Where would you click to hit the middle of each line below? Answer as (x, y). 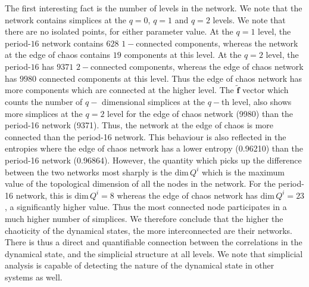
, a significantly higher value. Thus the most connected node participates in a (146, 207)
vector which (266, 90)
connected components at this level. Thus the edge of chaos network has (170, 78)
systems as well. (34, 277)
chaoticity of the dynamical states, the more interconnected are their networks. (149, 230)
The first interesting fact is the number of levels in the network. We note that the (154, 8)
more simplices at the (44, 113)
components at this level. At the (183, 55)
